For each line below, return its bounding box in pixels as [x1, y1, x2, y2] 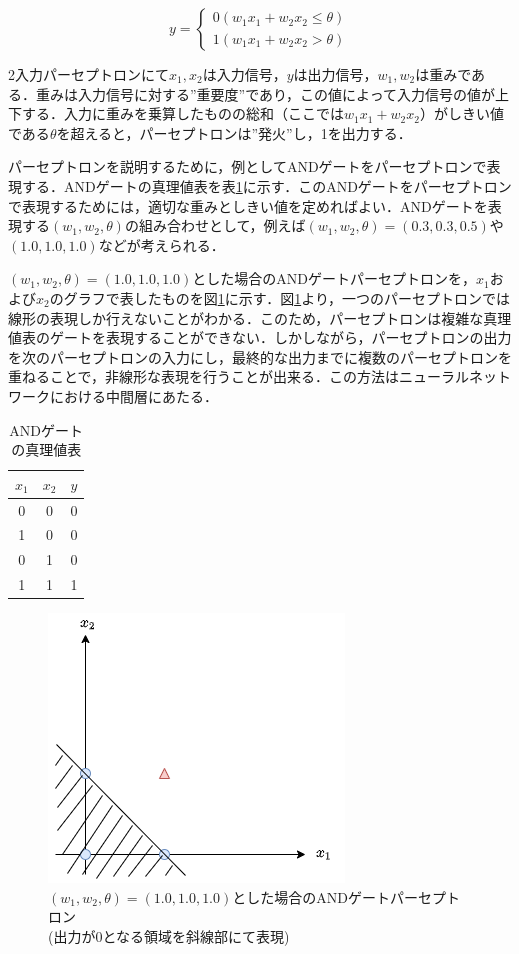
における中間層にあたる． [49, 385, 218, 406]
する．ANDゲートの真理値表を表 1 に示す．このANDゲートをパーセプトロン [21, 175, 512, 196]
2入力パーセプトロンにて [8, 64, 169, 84]
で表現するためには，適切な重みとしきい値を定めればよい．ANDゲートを [8, 195, 488, 216]
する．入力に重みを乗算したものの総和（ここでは [21, 103, 344, 124]
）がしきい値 [419, 103, 504, 124]
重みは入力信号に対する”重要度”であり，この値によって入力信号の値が [35, 83, 495, 104]
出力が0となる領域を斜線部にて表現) [53, 925, 290, 946]
